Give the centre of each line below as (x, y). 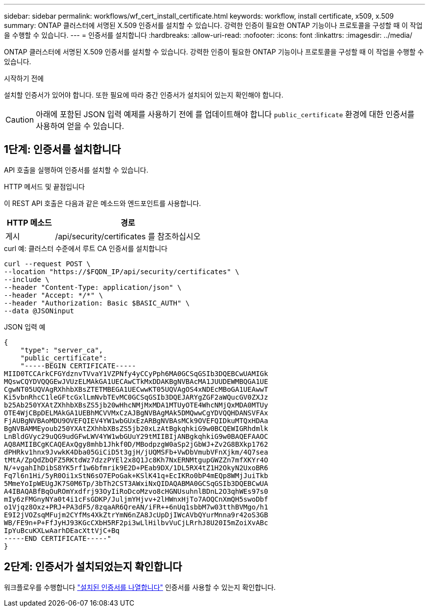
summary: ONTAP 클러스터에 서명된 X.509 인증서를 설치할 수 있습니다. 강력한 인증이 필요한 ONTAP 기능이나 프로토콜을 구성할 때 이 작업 (213, 25)
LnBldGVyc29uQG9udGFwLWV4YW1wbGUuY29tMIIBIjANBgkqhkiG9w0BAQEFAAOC (136, 436)
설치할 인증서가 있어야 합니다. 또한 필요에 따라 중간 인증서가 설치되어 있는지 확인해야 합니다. (144, 95)
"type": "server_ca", (62, 350)
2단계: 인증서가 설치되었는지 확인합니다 (93, 567)
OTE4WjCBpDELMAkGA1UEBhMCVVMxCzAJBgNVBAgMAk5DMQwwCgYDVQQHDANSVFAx (136, 413)
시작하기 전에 (24, 78)
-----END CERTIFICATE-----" (58, 538)
